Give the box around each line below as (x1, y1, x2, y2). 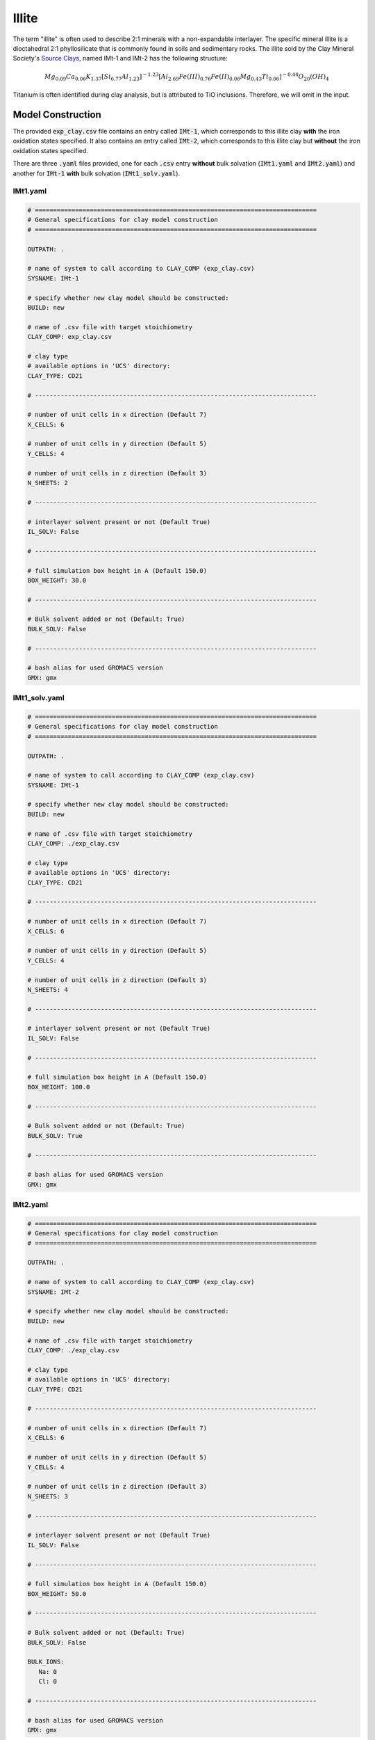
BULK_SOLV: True (27, 1132, 83, 1139)
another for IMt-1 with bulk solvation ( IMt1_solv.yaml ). (12, 169, 181, 177)
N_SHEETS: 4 (27, 986, 69, 993)
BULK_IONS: (27, 1658, 65, 1666)
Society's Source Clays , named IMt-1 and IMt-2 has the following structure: (12, 54, 228, 63)
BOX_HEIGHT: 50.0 (27, 1590, 87, 1597)
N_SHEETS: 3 (27, 1492, 69, 1500)
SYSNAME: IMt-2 (27, 1288, 79, 1296)
